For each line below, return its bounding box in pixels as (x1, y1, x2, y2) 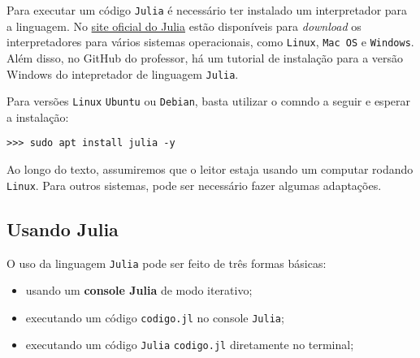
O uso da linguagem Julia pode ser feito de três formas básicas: (6, 254, 327, 271)
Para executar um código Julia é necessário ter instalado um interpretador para (6, 2, 408, 18)
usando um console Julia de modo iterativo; (25, 282, 253, 299)
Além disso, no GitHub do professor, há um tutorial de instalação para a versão (6, 49, 404, 66)
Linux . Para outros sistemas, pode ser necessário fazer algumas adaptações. (6, 176, 382, 193)
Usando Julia (6, 216, 119, 241)
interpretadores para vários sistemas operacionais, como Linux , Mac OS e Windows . (6, 33, 414, 50)
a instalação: (6, 108, 69, 125)
